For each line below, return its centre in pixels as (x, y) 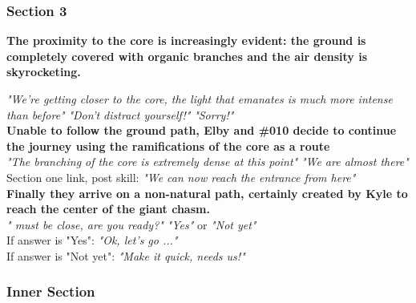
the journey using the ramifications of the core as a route (168, 145)
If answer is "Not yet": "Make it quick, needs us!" (126, 255)
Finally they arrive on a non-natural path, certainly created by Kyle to (207, 193)
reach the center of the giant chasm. (108, 209)
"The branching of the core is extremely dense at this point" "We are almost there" (208, 162)
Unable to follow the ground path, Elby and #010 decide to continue (202, 130)
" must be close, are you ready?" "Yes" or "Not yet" (131, 224)
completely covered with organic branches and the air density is (187, 56)
